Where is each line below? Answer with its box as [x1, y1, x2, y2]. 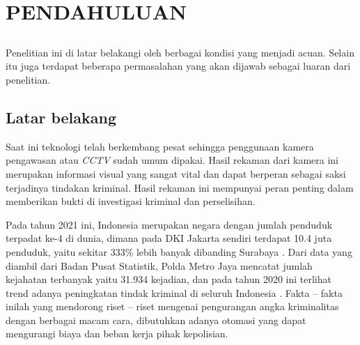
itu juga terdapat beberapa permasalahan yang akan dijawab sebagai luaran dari [6, 59, 351, 73]
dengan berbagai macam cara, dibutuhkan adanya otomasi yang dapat [6, 312, 306, 327]
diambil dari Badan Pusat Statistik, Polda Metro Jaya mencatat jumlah [6, 258, 313, 273]
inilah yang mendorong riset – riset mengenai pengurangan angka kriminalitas [6, 299, 339, 314]
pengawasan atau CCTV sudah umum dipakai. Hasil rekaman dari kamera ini [6, 153, 338, 167]
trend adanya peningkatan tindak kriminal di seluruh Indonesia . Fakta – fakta [6, 285, 343, 300]
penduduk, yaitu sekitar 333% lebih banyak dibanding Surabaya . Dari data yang [6, 244, 352, 259]
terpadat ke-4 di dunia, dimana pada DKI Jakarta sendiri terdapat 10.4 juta [6, 231, 332, 245]
